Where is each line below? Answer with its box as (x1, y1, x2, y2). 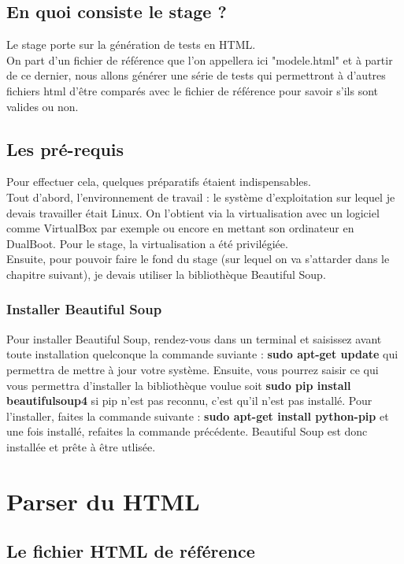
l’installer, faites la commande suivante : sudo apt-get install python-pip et (6, 407, 389, 424)
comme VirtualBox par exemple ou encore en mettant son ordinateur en (6, 220, 354, 236)
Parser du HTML (6, 484, 200, 517)
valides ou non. (6, 98, 79, 114)
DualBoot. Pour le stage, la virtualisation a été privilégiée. (6, 235, 288, 251)
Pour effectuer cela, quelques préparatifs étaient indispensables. (6, 173, 311, 190)
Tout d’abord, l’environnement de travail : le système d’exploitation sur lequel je (6, 188, 395, 205)
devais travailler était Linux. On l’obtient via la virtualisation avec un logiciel (6, 204, 380, 221)
